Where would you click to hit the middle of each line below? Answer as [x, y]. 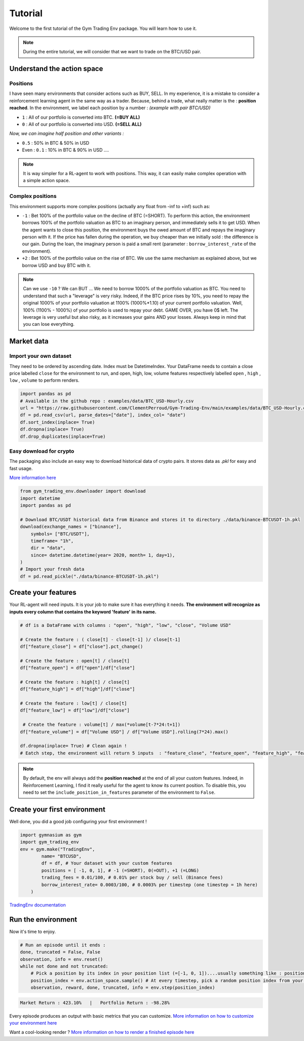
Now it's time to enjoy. [32, 931]
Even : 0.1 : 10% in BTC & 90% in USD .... [65, 150]
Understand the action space [56, 69]
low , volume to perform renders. [44, 380]
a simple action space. [47, 181]
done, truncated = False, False [60, 952]
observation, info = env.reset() [62, 959]
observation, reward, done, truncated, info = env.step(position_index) [123, 988]
